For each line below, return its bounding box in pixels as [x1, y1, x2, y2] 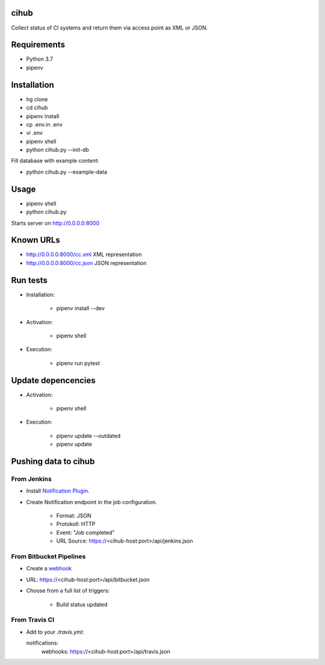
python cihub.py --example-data [26, 168, 108, 175]
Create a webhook [26, 565, 72, 572]
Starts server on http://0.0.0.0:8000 [11, 219, 99, 226]
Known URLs [11, 235, 60, 245]
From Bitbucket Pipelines [11, 552, 86, 561]
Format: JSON [56, 512, 91, 519]
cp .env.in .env [26, 120, 63, 128]
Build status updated [56, 601, 108, 608]
